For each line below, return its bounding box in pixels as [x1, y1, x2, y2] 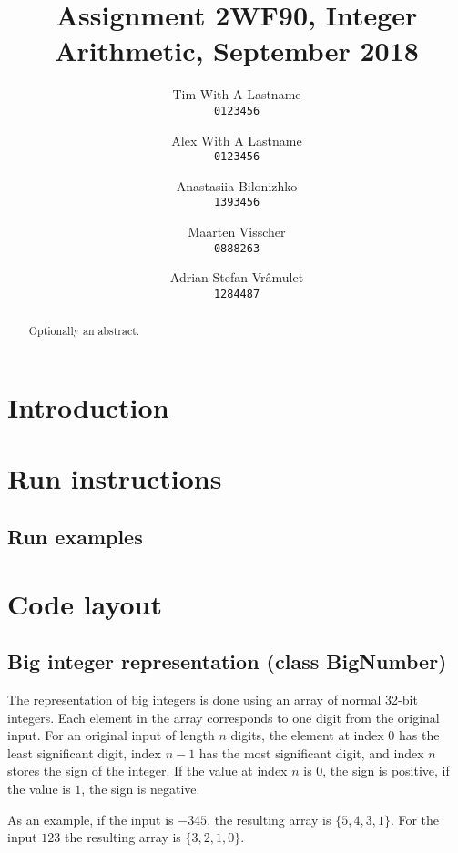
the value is [7, 778, 71, 797]
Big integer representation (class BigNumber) [7, 647, 447, 675]
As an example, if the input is [7, 809, 174, 828]
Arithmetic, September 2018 [55, 32, 419, 69]
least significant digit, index [7, 743, 161, 762]
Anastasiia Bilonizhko [176, 176, 298, 195]
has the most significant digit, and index [198, 743, 424, 762]
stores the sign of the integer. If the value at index [7, 761, 288, 780]
